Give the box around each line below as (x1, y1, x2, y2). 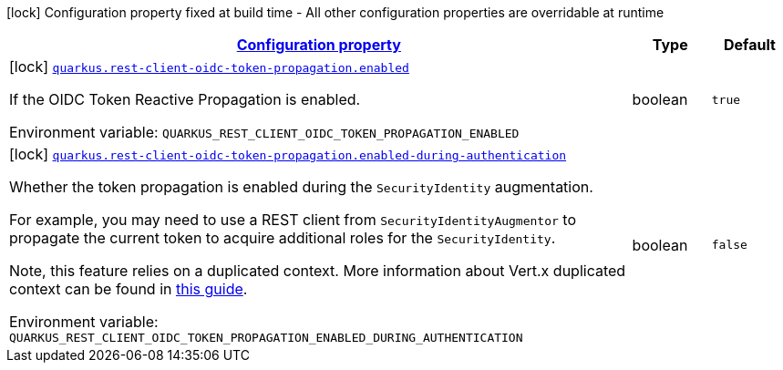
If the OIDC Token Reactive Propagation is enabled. (9, 90, 361, 108)
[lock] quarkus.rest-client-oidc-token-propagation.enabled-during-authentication (9, 145, 567, 163)
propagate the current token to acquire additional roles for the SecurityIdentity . (9, 229, 556, 247)
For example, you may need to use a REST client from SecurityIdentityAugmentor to (9, 211, 576, 229)
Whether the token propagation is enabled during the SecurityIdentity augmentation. (9, 178, 593, 196)
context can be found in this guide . (9, 280, 248, 298)
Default (723, 36, 776, 54)
